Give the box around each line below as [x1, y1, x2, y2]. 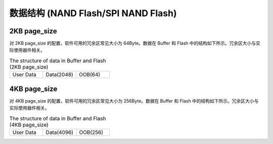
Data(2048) [45, 71, 73, 78]
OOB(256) [79, 129, 104, 136]
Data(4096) [45, 129, 73, 136]
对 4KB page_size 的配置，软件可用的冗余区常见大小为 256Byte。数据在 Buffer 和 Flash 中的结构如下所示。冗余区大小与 [9, 98, 259, 104]
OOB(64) [79, 71, 101, 78]
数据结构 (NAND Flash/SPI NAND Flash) [9, 8, 177, 19]
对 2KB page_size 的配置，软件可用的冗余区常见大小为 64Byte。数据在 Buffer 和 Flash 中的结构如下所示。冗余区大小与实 [9, 40, 260, 46]
